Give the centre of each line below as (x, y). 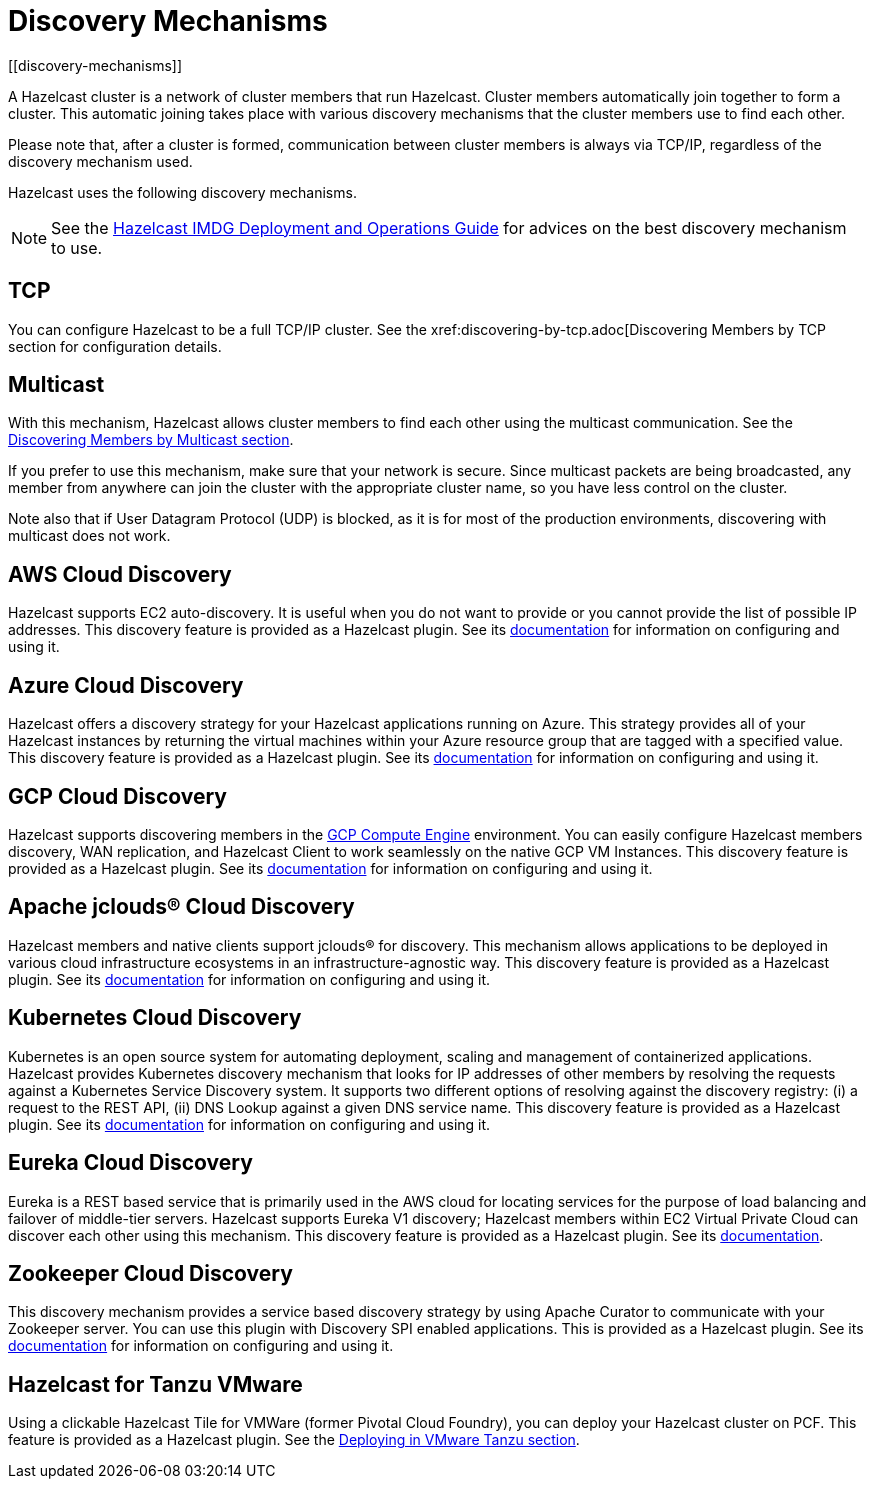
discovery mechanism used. (100, 161)
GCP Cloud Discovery (117, 796)
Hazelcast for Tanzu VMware (155, 1384)
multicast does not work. (89, 536)
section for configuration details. (115, 346)
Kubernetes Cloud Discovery (155, 1018)
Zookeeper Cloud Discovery (150, 1273)
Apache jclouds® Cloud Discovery (181, 907)
